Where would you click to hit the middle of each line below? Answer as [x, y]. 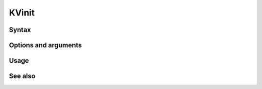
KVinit [22, 13]
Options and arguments [45, 45]
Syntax [20, 30]
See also [22, 76]
